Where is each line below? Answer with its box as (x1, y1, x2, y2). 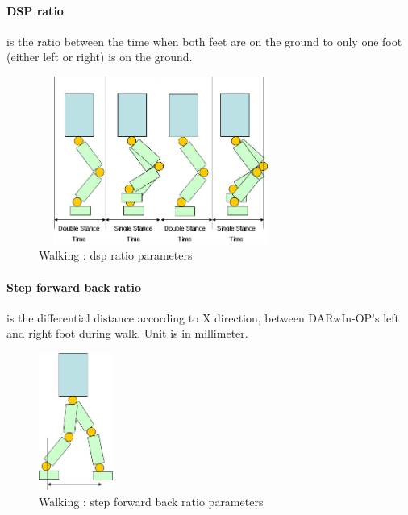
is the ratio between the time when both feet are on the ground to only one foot (6, 32, 402, 49)
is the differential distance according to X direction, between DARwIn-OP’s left (6, 309, 400, 326)
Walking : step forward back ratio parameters (39, 492, 264, 509)
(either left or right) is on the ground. (6, 48, 193, 65)
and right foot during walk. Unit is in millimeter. (6, 325, 248, 342)
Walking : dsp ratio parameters (39, 247, 193, 264)
